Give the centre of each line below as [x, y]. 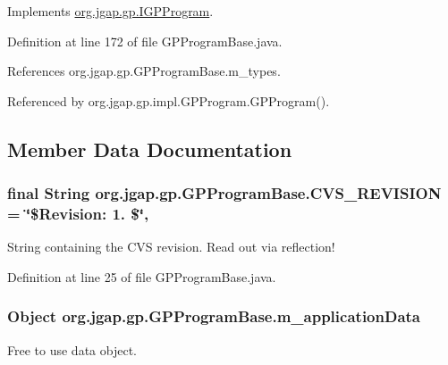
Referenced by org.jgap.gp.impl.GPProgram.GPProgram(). [169, 100]
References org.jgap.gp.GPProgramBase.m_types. [144, 71]
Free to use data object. [72, 349]
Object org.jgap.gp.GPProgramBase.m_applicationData [214, 316]
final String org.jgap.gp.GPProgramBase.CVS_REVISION [224, 193]
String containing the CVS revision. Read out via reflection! [171, 247]
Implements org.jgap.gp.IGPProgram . [110, 11]
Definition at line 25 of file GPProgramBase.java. [142, 276]
